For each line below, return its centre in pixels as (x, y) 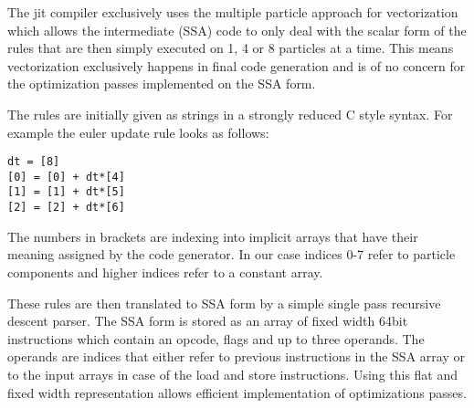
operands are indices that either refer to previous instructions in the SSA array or (236, 356)
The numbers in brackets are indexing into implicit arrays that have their (213, 236)
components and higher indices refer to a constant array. (165, 272)
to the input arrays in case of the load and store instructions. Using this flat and (233, 374)
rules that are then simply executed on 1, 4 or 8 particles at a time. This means (231, 48)
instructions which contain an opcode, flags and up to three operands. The (216, 338)
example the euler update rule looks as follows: (138, 132)
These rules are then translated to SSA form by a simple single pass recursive (224, 303)
